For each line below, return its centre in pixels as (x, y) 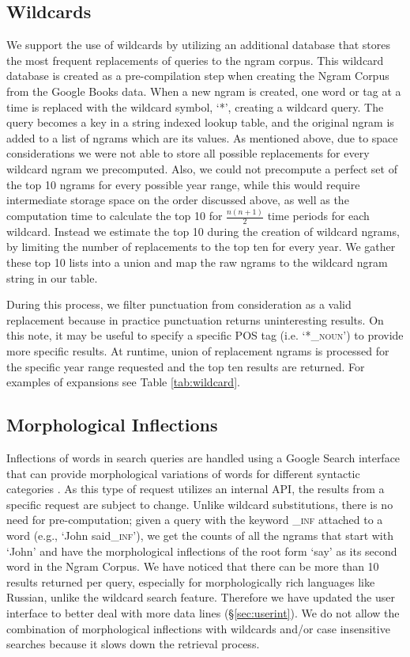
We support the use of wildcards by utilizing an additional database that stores (198, 45)
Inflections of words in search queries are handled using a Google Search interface (203, 458)
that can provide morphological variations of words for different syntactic (183, 473)
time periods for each (318, 216)
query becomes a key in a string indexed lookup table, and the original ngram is (200, 122)
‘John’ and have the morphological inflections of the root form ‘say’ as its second (202, 551)
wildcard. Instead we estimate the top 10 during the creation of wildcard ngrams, (203, 231)
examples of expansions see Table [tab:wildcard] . (123, 382)
